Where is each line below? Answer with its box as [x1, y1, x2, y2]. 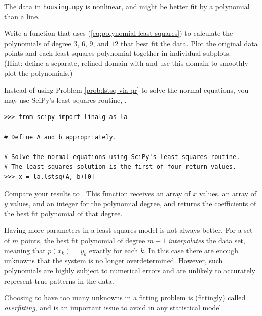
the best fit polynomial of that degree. [4, 208, 123, 218]
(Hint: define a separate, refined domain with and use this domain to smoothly [4, 58, 248, 68]
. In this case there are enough [144, 245, 239, 255]
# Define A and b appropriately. [4, 133, 117, 141]
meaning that [4, 245, 46, 255]
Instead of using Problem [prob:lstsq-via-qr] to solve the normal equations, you [4, 85, 249, 95]
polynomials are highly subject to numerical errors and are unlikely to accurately [4, 265, 255, 275]
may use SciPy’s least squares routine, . [4, 94, 127, 105]
